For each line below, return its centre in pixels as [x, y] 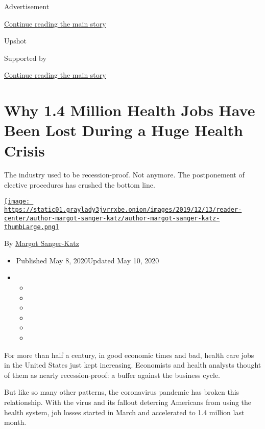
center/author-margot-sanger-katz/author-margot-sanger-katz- [112, 218]
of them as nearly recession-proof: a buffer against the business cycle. [112, 375]
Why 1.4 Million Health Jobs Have [130, 110]
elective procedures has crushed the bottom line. [80, 185]
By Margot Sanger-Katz [42, 243]
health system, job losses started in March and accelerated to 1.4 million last [124, 412]
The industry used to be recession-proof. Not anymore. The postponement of [124, 175]
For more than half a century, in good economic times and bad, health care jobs [129, 355]
